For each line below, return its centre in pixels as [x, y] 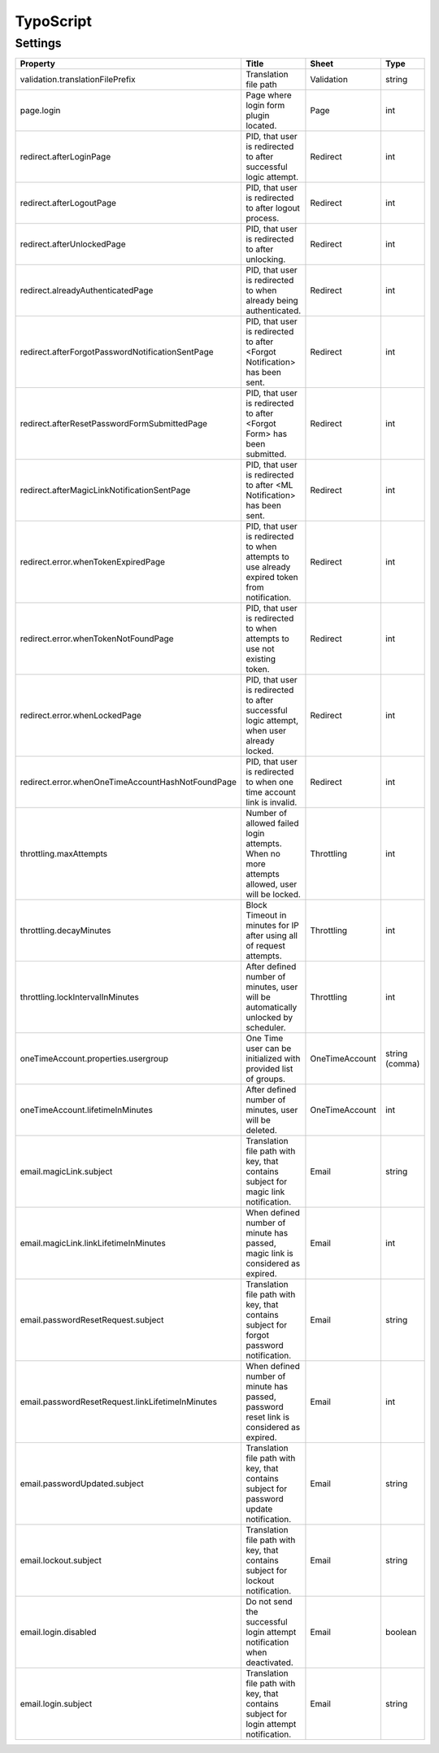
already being [272, 301]
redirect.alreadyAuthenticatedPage [87, 290]
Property [38, 63]
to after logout [272, 208]
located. [261, 126]
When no [263, 854]
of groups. [265, 1079]
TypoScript [54, 21]
